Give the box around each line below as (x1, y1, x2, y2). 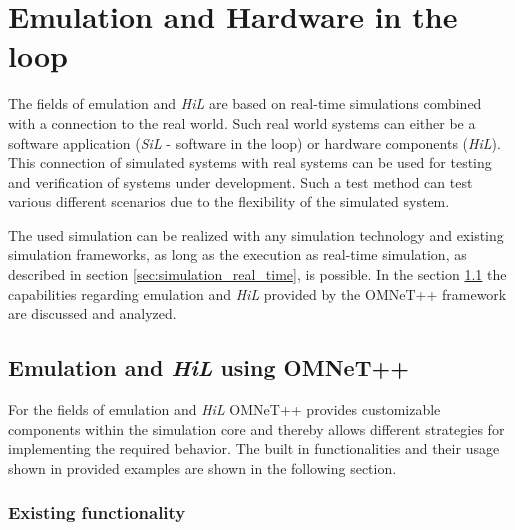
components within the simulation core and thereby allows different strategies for (8, 418, 505, 439)
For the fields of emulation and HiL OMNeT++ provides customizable (8, 399, 441, 420)
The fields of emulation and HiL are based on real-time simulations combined (8, 93, 482, 114)
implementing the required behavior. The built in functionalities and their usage (8, 438, 500, 459)
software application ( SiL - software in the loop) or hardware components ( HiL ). (8, 132, 501, 153)
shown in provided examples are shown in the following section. (8, 457, 397, 478)
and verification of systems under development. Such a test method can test (8, 171, 473, 192)
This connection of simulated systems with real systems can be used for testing (8, 152, 492, 173)
